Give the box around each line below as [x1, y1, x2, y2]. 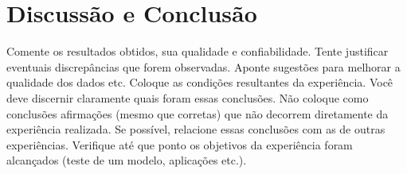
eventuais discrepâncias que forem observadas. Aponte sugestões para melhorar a [6, 58, 401, 75]
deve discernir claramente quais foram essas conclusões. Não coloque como [6, 89, 369, 106]
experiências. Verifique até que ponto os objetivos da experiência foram [6, 136, 353, 153]
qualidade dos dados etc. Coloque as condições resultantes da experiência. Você [6, 74, 393, 91]
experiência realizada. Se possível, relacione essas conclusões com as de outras [6, 121, 385, 137]
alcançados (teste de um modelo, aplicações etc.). [6, 152, 247, 168]
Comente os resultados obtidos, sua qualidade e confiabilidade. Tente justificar [6, 43, 389, 60]
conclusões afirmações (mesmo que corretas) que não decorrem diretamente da [6, 105, 389, 122]
